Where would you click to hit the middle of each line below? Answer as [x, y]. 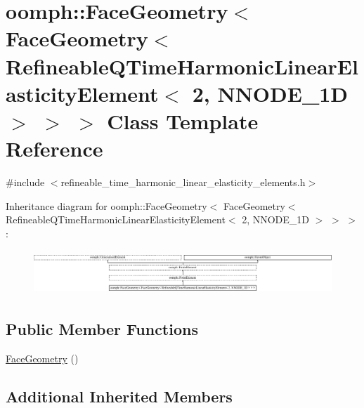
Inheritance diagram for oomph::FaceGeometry [106, 205]
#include [25, 182]
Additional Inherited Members [119, 396]
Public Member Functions [102, 329]
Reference [54, 149]
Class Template [183, 120]
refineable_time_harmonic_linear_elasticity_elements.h [183, 182]
